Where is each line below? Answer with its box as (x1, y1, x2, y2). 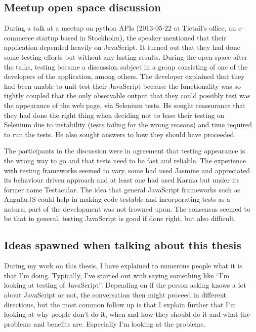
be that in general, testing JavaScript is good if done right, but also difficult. (4, 213, 236, 223)
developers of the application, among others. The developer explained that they (4, 71, 245, 81)
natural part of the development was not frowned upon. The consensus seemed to (4, 203, 251, 214)
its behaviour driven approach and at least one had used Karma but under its (4, 175, 240, 185)
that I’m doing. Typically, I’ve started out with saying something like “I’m (4, 270, 230, 280)
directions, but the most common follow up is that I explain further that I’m (4, 299, 236, 309)
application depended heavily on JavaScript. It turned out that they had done (4, 42, 240, 52)
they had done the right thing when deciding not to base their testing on (4, 110, 224, 120)
